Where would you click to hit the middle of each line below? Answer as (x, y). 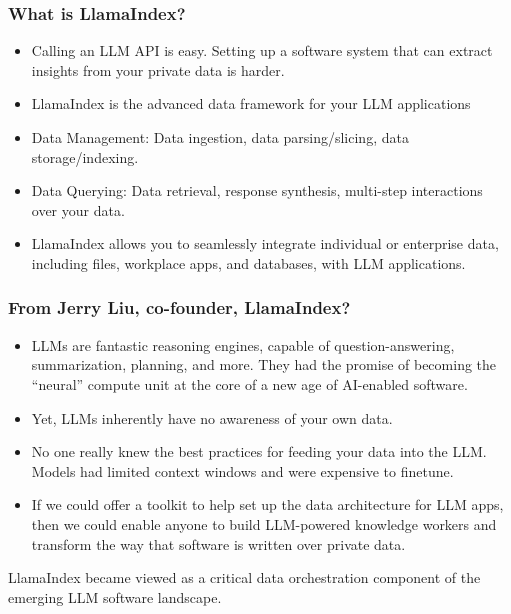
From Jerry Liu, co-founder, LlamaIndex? (179, 307)
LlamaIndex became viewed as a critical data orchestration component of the (244, 577)
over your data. (78, 209)
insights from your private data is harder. (158, 69)
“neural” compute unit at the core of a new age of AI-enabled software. (249, 383)
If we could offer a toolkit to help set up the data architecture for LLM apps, (267, 504)
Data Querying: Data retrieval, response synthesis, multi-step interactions (257, 190)
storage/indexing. (85, 156)
